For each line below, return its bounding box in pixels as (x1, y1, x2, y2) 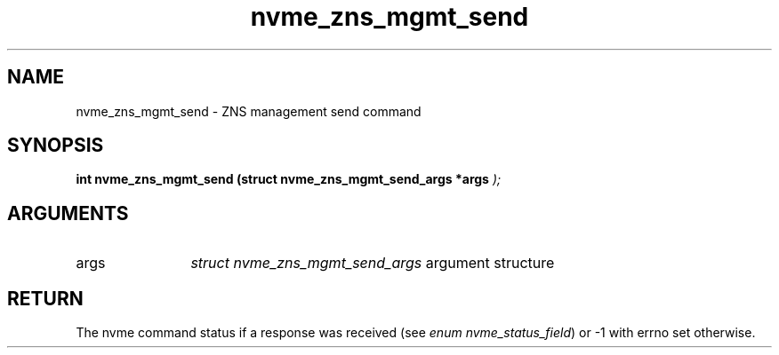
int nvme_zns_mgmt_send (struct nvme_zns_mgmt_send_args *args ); (76, 171, 502, 187)
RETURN (7, 287, 84, 310)
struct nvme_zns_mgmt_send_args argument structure (190, 254, 555, 272)
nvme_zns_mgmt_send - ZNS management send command (76, 103, 422, 119)
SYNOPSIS (7, 134, 104, 157)
